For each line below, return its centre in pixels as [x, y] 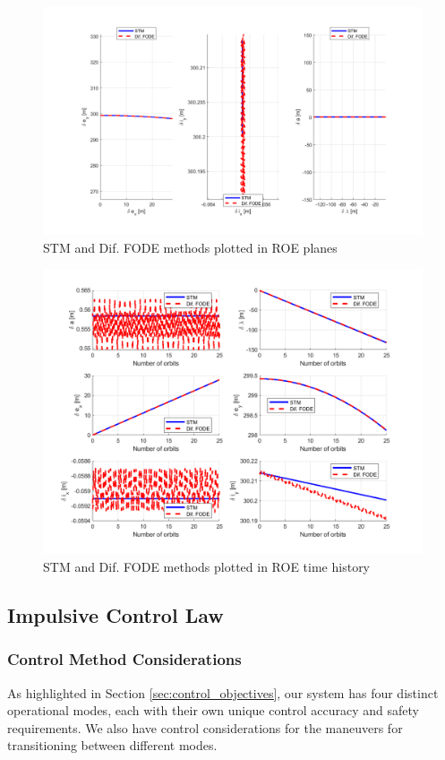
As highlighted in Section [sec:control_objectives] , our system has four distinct [223, 692]
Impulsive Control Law [116, 615]
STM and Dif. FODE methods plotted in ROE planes [190, 247]
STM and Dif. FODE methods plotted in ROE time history [207, 567]
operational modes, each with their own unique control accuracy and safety [213, 710]
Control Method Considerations [124, 659]
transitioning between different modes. [112, 745]
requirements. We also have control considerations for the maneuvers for [205, 727]
